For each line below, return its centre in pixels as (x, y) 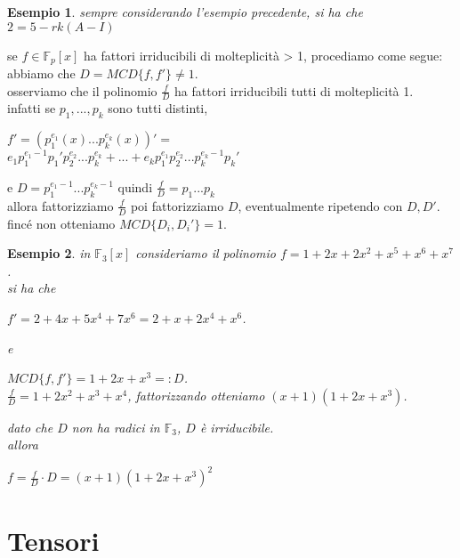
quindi (135, 186)
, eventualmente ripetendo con (320, 205)
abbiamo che (41, 73)
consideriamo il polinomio (206, 253)
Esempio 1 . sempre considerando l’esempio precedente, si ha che (185, 12)
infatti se (32, 108)
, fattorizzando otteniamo (196, 395)
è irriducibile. (237, 427)
